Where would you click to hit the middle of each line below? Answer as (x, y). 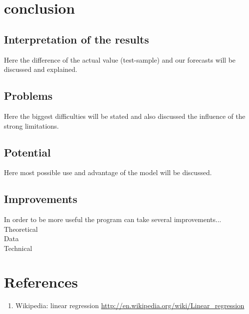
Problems (28, 96)
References (41, 281)
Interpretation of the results (77, 39)
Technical (18, 248)
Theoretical (21, 229)
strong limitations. (32, 125)
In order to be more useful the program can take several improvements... (113, 219)
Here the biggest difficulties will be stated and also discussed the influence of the (125, 116)
